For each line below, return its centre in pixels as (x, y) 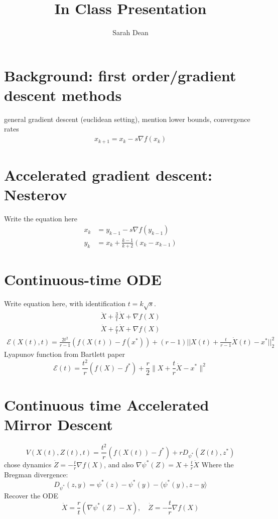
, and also (119, 464)
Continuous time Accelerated (107, 404)
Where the (218, 464)
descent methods (63, 95)
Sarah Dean (130, 32)
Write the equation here (41, 218)
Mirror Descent (58, 424)
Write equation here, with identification (65, 303)
